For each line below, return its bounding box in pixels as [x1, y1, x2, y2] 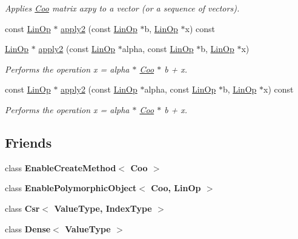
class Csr [5, 201, 40, 214]
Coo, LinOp [151, 182, 201, 194]
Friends [5, 133, 52, 151]
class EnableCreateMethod [5, 161, 116, 174]
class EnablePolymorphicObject [5, 182, 137, 194]
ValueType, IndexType [54, 201, 152, 214]
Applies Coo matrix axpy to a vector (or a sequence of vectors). [5, 2, 240, 14]
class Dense [5, 222, 51, 235]
